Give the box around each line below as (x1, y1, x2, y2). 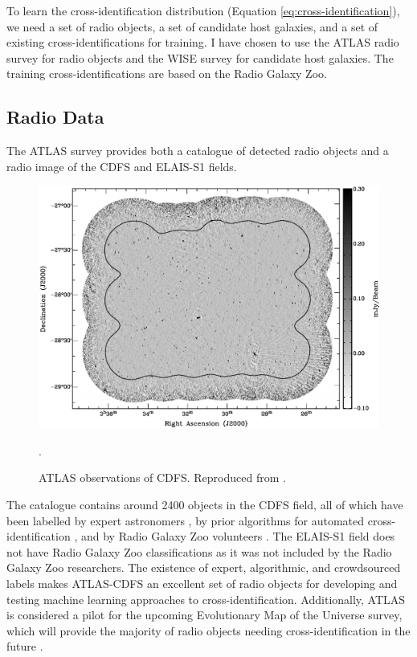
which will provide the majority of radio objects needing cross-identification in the (6, 622, 411, 639)
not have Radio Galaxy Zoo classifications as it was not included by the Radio (6, 543, 392, 560)
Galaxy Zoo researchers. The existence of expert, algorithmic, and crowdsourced (6, 559, 401, 576)
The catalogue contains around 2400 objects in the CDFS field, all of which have (6, 496, 403, 512)
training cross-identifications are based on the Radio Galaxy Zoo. (6, 65, 327, 82)
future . (6, 638, 43, 655)
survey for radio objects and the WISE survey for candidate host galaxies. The (6, 49, 394, 66)
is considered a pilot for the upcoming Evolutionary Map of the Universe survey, (6, 606, 403, 623)
